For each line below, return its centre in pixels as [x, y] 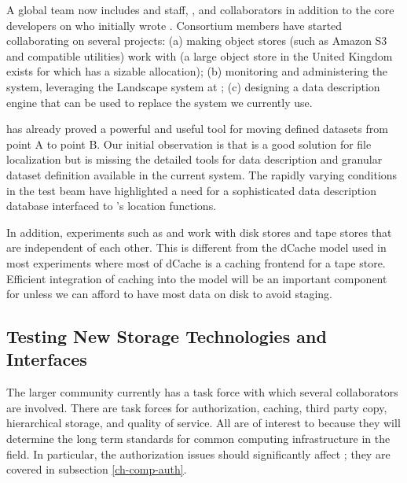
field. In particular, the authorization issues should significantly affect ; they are [198, 454]
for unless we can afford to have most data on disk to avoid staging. [169, 294]
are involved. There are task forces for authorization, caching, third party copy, [197, 407]
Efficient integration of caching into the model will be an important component [197, 278]
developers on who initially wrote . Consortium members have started [174, 25]
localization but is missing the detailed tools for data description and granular [194, 159]
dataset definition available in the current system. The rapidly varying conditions [202, 174]
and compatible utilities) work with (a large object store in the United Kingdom [200, 55]
